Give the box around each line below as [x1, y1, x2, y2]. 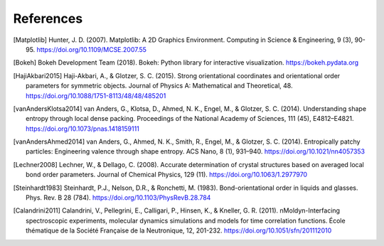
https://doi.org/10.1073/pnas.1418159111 [26, 124, 140, 133]
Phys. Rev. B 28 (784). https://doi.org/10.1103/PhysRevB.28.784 [26, 193, 211, 202]
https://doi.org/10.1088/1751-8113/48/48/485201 [26, 91, 166, 100]
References [13, 11, 83, 26]
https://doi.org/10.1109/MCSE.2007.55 [36, 45, 147, 53]
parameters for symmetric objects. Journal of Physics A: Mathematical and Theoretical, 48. [26, 82, 293, 90]
